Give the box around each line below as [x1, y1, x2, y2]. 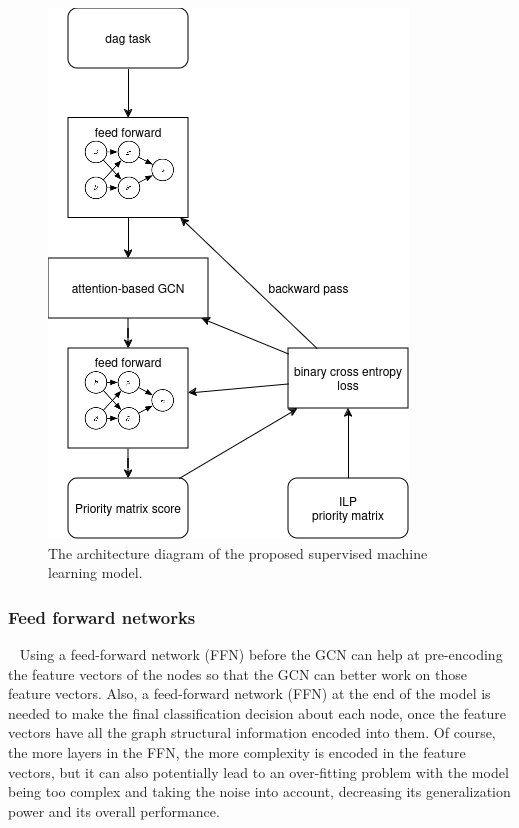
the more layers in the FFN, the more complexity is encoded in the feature [8, 741, 466, 762]
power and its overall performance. [8, 800, 220, 821]
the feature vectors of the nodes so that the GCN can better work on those [8, 663, 468, 684]
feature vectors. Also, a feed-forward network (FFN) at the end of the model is [8, 683, 491, 704]
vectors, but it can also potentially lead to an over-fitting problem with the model [8, 761, 509, 782]
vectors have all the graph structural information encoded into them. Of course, [8, 722, 496, 743]
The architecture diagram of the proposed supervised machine [48, 542, 428, 563]
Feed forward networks [8, 604, 196, 629]
